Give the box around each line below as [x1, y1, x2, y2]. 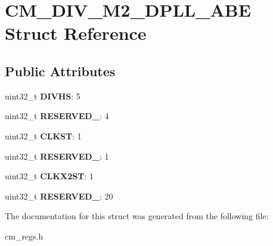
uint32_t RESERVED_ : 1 [5, 150, 109, 162]
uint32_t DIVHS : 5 [5, 89, 80, 102]
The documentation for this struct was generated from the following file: [5, 210, 269, 222]
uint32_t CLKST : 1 [5, 129, 82, 142]
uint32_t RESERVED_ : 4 [5, 110, 109, 122]
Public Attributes [5, 61, 116, 80]
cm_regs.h [5, 229, 44, 242]
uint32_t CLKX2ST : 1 [5, 170, 94, 182]
